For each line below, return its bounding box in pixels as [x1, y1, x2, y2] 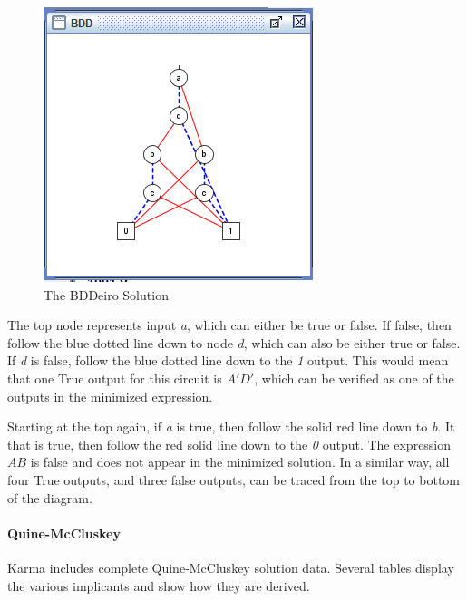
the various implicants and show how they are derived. [7, 576, 310, 595]
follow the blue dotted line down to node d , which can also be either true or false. [7, 333, 461, 352]
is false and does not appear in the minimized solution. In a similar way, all [30, 452, 450, 471]
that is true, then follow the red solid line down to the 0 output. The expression [7, 434, 452, 453]
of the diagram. [7, 488, 92, 507]
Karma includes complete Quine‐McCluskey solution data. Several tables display [7, 557, 454, 577]
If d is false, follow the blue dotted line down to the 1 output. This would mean [7, 351, 449, 370]
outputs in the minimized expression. [7, 386, 213, 405]
